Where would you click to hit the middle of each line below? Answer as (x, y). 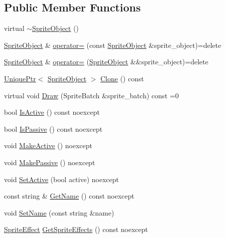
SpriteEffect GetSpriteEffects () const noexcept (76, 229)
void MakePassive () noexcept (50, 162)
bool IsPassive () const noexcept (53, 128)
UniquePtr (20, 78)
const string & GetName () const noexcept (69, 196)
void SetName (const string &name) (59, 212)
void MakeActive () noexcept (48, 145)
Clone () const (122, 78)
